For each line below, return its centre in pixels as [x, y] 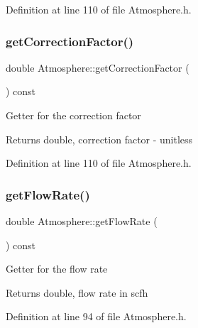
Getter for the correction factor [73, 115]
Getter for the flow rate [57, 269]
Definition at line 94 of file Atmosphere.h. [96, 316]
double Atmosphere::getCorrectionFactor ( [98, 67]
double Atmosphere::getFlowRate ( [82, 221]
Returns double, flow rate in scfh [77, 292]
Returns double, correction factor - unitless [99, 139]
